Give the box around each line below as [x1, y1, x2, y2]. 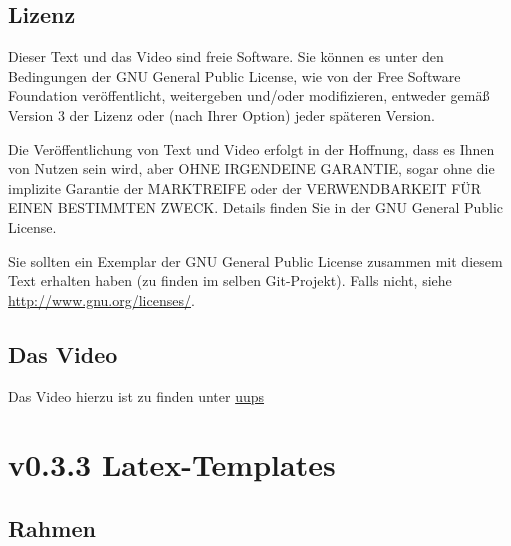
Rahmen [8, 512, 96, 543]
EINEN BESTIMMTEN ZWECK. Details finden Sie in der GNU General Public [8, 197, 504, 218]
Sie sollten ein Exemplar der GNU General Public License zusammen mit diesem [8, 250, 503, 271]
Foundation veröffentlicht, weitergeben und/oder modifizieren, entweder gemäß [8, 85, 490, 106]
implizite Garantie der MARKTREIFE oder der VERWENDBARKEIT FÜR [8, 177, 482, 198]
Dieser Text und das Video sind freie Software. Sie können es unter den [8, 46, 444, 67]
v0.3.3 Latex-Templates [8, 444, 336, 485]
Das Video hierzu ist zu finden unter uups [8, 385, 265, 406]
